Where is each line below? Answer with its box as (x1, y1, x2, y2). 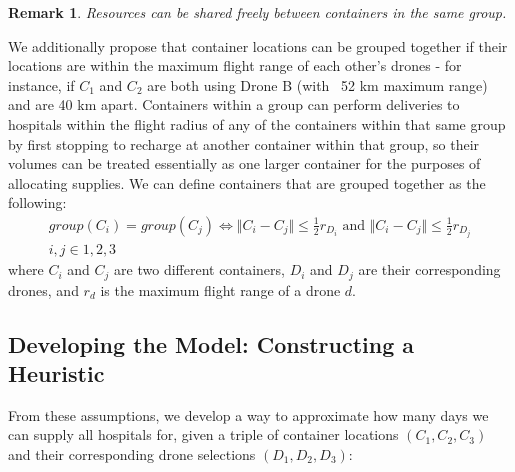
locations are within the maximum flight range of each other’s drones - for (8, 55, 462, 76)
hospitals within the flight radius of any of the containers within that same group (8, 113, 506, 134)
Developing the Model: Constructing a (8, 328, 415, 359)
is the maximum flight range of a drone (100, 279, 341, 300)
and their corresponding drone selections (8, 443, 256, 464)
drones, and (8, 279, 79, 300)
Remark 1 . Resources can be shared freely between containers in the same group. (8, 2, 507, 22)
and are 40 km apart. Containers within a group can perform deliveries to (8, 94, 460, 115)
